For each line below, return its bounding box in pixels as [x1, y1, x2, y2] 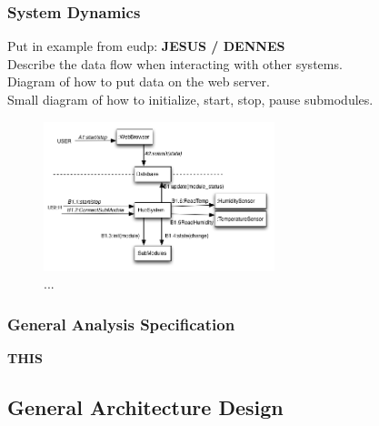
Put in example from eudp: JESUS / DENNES [7, 36, 285, 56]
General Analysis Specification [7, 312, 235, 335]
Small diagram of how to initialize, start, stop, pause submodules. [7, 90, 374, 108]
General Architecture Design [7, 393, 284, 421]
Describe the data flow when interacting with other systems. [7, 54, 343, 73]
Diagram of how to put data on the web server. [7, 72, 270, 91]
